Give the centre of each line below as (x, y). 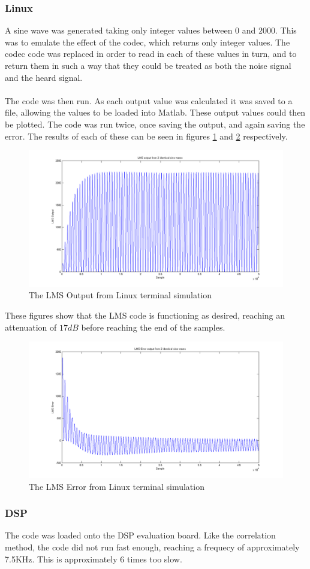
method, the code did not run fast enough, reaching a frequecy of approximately (152, 547)
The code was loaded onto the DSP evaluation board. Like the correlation (140, 535)
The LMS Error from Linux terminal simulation (117, 486)
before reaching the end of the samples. (153, 327)
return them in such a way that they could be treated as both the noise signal (148, 65)
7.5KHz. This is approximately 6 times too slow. (94, 559)
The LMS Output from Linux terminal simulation (121, 295)
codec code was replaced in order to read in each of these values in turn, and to (151, 54)
